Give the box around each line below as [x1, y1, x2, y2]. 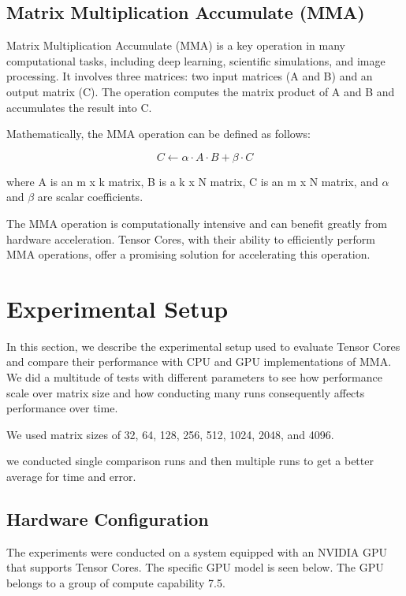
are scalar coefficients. [37, 188, 143, 205]
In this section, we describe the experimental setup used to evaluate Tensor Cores [6, 337, 400, 354]
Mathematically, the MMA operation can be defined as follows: [6, 125, 311, 142]
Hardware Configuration [6, 507, 209, 531]
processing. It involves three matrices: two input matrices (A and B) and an [6, 68, 373, 84]
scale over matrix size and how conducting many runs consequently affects [6, 384, 365, 400]
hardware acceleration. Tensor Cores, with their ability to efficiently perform [6, 230, 375, 247]
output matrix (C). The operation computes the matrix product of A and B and [6, 83, 395, 99]
